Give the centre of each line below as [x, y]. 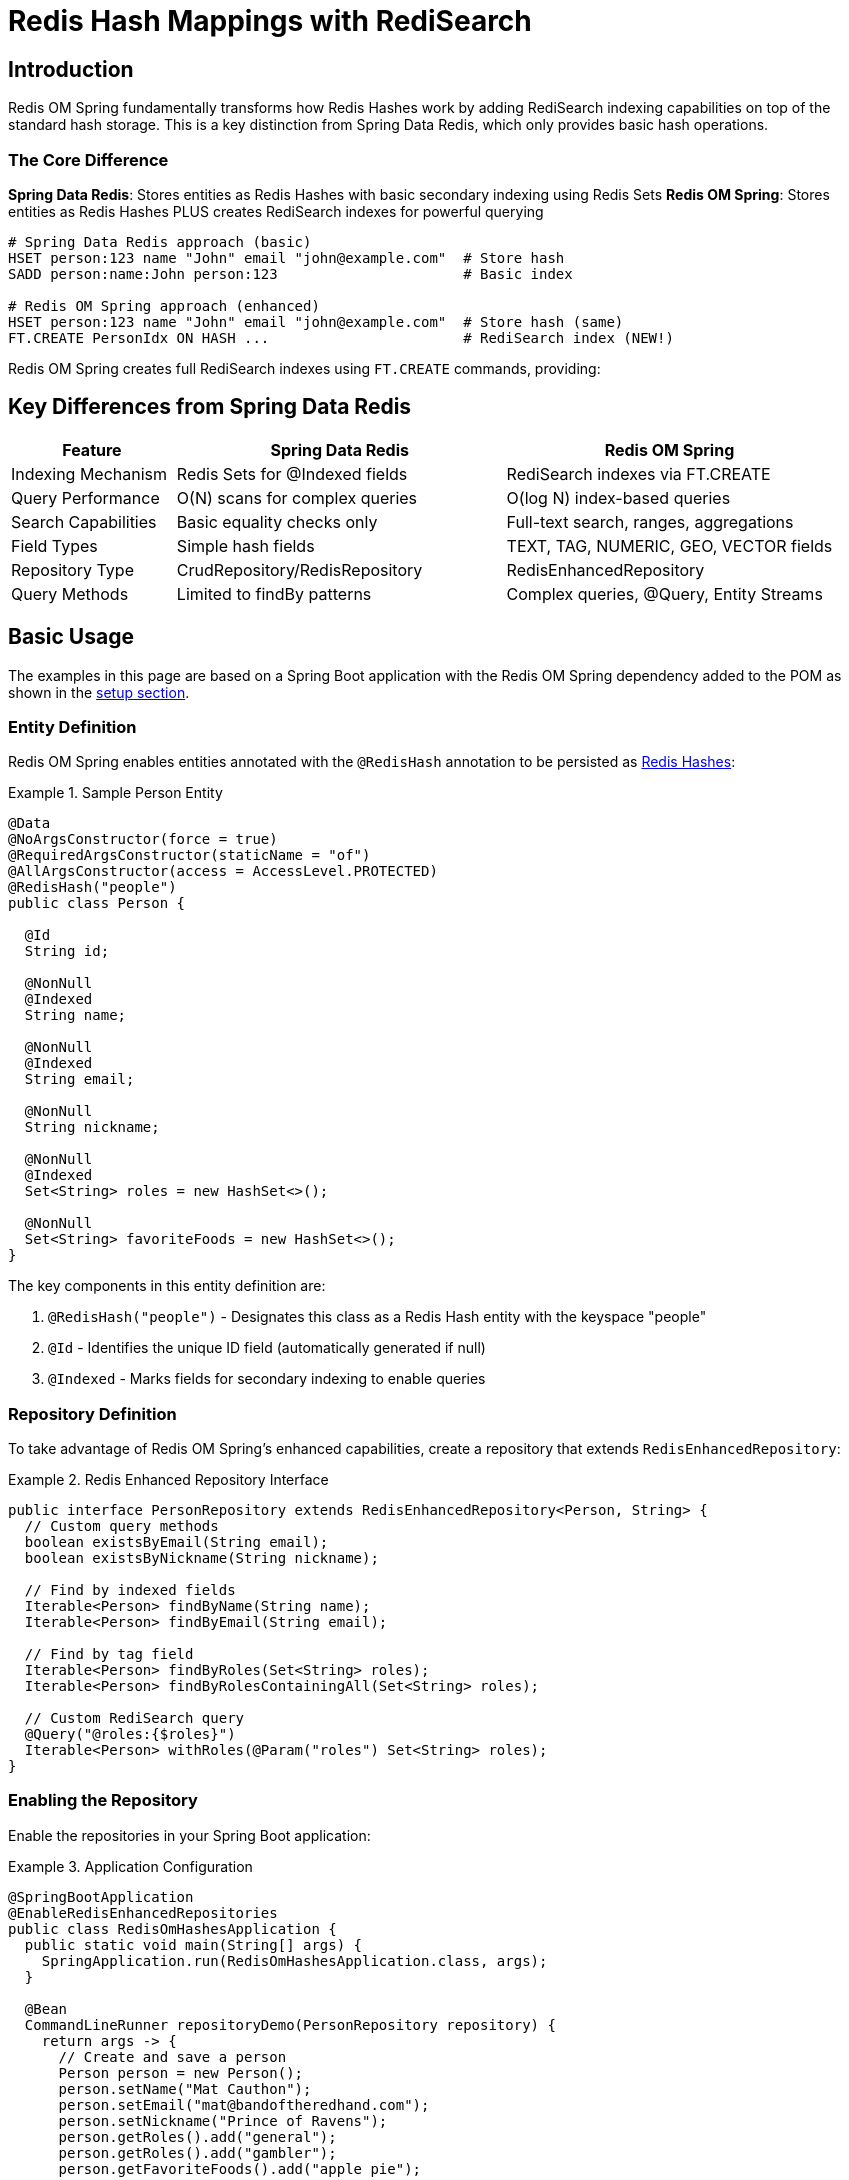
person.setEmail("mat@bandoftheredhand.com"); [244, 2104]
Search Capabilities [84, 521]
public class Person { [97, 903]
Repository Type [72, 569]
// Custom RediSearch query [134, 1718]
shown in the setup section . [99, 692]
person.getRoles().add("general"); [197, 2136]
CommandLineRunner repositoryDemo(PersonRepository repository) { [290, 2024]
